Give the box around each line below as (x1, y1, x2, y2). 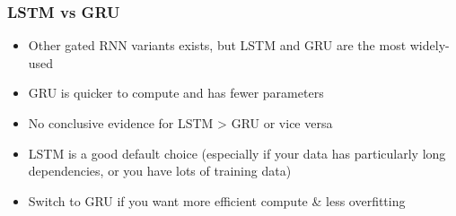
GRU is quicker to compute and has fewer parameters (28, 83, 324, 102)
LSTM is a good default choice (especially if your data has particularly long (28, 143, 446, 162)
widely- (409, 36, 450, 55)
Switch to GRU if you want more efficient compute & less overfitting (28, 191, 406, 210)
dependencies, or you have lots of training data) (28, 161, 292, 180)
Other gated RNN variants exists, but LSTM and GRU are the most (28, 36, 407, 55)
